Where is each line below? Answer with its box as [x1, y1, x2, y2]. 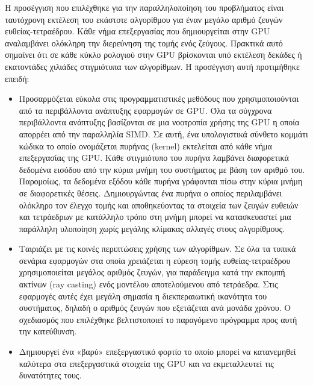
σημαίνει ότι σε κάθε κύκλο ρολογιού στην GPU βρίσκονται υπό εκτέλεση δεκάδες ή [5, 48, 302, 61]
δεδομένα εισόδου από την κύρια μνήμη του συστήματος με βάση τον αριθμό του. [19, 163, 305, 175]
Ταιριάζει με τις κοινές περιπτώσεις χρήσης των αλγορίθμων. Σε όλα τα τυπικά [19, 242, 296, 255]
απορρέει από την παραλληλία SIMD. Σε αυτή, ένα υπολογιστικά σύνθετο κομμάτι [19, 127, 308, 140]
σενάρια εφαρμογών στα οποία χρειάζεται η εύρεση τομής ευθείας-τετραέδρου [19, 254, 291, 266]
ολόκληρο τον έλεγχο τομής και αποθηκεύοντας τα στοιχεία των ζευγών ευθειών [19, 198, 299, 211]
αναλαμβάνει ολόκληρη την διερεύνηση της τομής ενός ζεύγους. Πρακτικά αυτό [5, 36, 283, 49]
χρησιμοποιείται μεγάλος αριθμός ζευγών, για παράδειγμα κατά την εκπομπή [19, 266, 285, 278]
